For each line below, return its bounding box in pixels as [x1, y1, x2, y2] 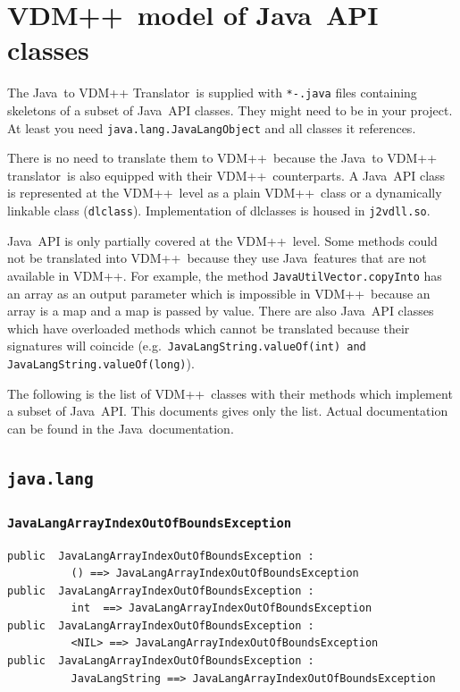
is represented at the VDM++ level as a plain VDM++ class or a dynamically [7, 183, 442, 202]
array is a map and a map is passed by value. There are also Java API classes [7, 301, 434, 320]
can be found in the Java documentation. [7, 418, 234, 437]
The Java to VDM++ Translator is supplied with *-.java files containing [7, 83, 417, 102]
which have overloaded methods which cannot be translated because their [7, 318, 410, 337]
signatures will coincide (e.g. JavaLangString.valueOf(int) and [7, 336, 366, 355]
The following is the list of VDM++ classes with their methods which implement [7, 384, 453, 402]
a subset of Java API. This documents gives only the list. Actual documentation [7, 401, 448, 420]
